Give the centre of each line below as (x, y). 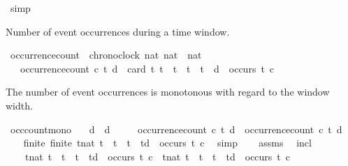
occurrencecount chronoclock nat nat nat (106, 55)
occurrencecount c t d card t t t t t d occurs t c (147, 68)
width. (19, 105)
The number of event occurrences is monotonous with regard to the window (168, 92)
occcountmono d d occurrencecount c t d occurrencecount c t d (176, 129)
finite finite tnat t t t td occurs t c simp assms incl (167, 143)
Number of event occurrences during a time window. (118, 31)
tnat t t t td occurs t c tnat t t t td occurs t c (158, 156)
